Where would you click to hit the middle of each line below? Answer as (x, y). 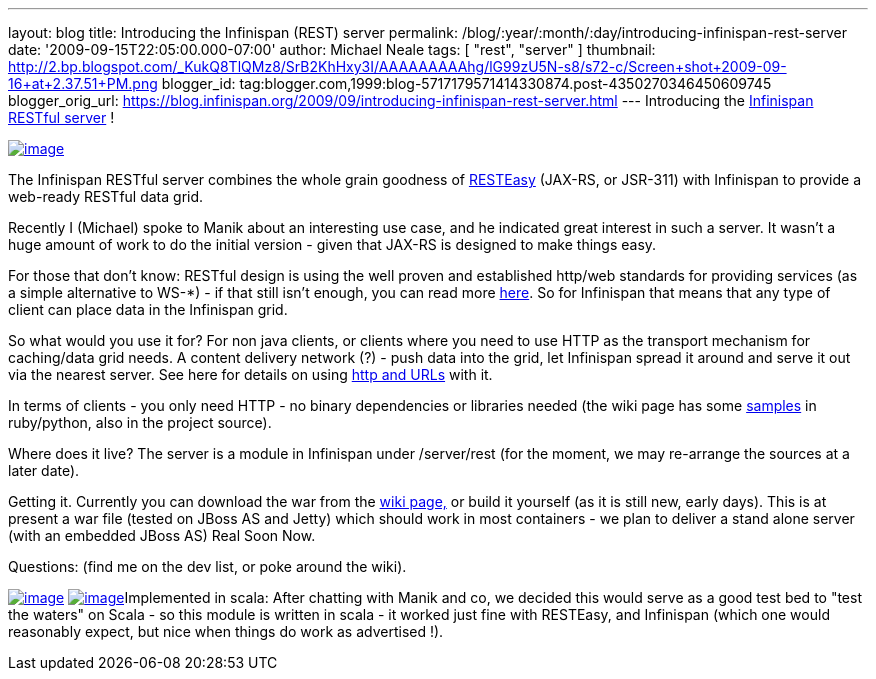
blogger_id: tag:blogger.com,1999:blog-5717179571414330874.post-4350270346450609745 (466, 83)
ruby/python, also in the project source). (140, 422)
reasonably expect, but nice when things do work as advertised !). (226, 631)
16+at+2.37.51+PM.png (83, 83)
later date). (44, 470)
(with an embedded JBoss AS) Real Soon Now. (162, 535)
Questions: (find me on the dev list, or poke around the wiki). (207, 566)
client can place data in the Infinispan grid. (148, 309)
